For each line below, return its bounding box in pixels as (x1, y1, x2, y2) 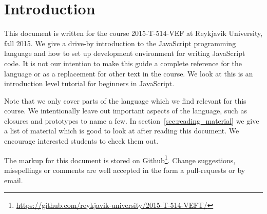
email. (4, 174, 23, 185)
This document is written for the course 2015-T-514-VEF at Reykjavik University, (4, 28, 263, 38)
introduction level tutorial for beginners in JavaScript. (4, 78, 175, 89)
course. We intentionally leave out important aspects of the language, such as (4, 105, 247, 116)
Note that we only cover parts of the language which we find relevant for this (4, 95, 246, 106)
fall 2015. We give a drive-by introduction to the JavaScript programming (4, 37, 236, 48)
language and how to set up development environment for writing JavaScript (4, 48, 245, 59)
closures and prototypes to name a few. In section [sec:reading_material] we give (4, 115, 259, 126)
